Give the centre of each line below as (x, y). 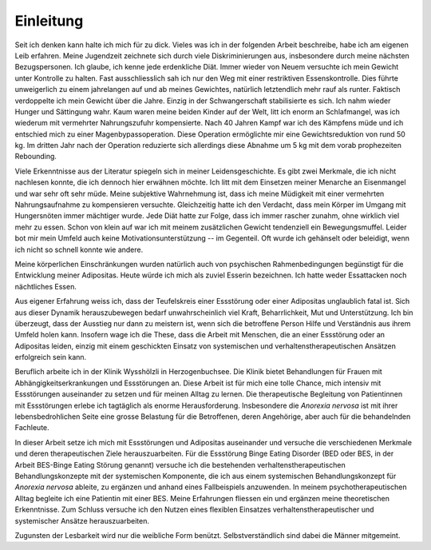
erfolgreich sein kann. (51, 357)
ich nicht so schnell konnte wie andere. (79, 249)
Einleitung (49, 21)
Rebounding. (36, 157)
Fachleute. (32, 428)
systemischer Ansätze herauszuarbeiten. (82, 520)
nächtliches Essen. (46, 286)
